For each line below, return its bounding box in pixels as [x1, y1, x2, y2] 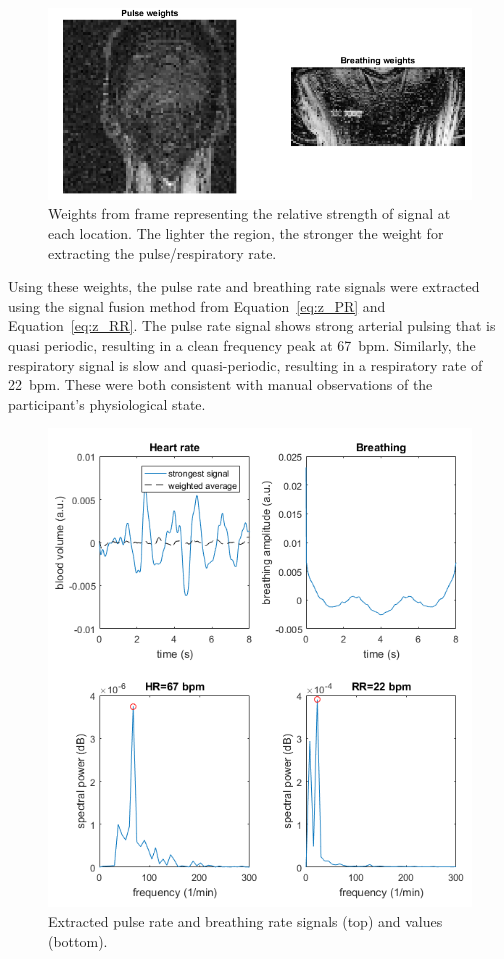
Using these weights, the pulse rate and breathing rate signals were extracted [8, 276, 480, 297]
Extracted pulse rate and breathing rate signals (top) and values [48, 911, 443, 932]
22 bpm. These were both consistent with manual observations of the [8, 374, 433, 395]
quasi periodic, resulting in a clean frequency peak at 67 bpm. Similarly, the [8, 334, 476, 355]
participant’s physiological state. [8, 393, 206, 414]
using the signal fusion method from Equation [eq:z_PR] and [8, 295, 386, 316]
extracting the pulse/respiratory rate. [48, 242, 277, 263]
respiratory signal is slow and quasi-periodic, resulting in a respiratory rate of [8, 354, 483, 375]
